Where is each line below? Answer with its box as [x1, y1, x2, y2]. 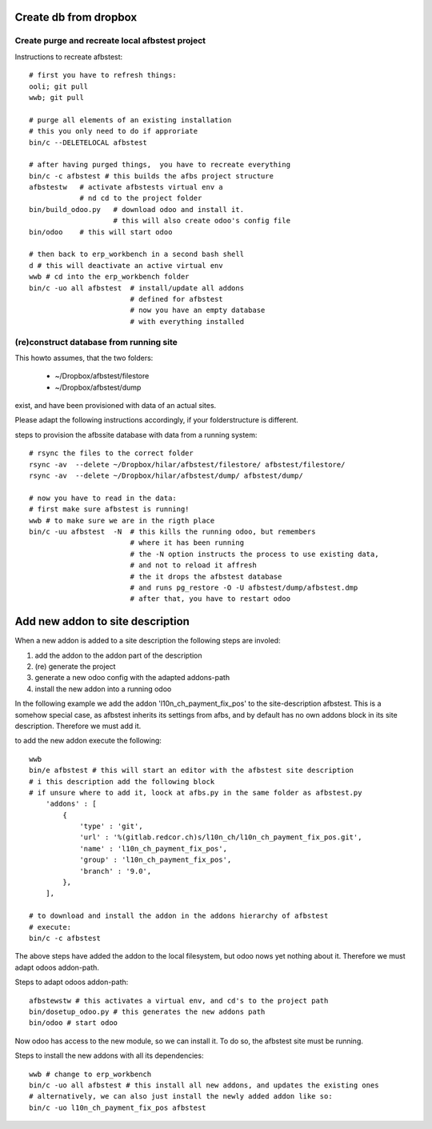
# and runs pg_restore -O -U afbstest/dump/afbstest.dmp [130, 583, 358, 592]
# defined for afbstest [130, 294, 223, 303]
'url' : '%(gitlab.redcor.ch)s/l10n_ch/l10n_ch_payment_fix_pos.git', [79, 833, 362, 842]
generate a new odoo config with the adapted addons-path [34, 673, 230, 683]
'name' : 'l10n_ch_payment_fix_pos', [79, 844, 228, 853]
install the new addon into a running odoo [34, 684, 172, 694]
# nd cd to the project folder [79, 194, 202, 203]
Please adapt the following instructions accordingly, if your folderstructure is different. [14, 415, 299, 425]
